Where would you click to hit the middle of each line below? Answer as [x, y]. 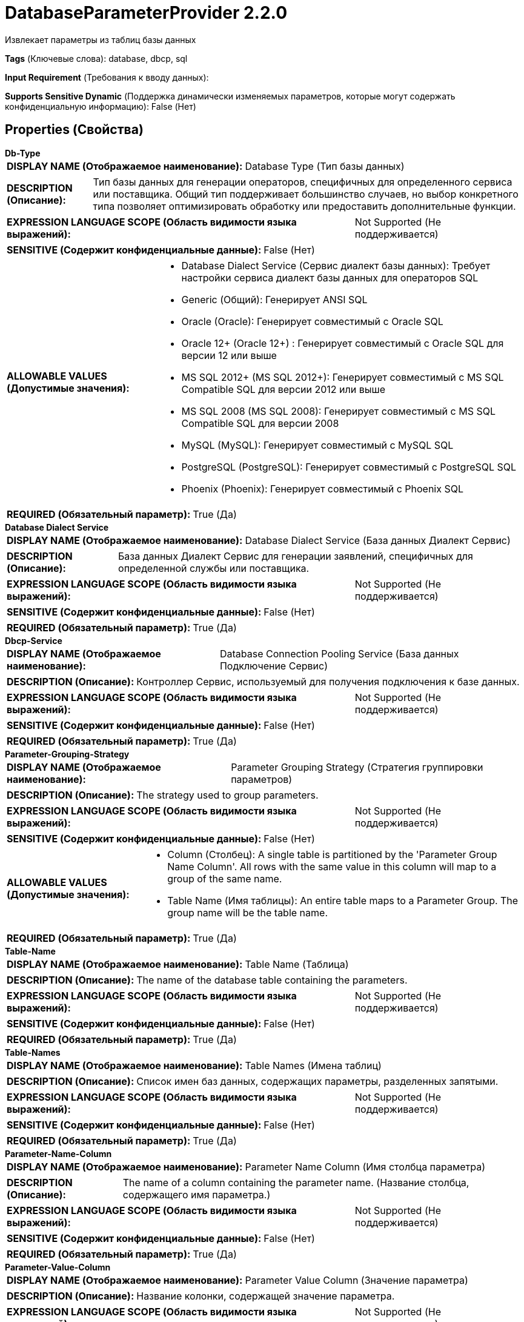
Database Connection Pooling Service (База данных [339, 653]
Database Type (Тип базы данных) [325, 166]
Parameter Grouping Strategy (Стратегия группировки [357, 767]
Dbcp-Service [34, 640]
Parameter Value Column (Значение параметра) [357, 1280]
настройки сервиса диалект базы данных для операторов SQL [330, 277]
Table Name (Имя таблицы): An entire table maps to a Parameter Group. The [343, 900]
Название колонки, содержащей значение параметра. [266, 1296]
